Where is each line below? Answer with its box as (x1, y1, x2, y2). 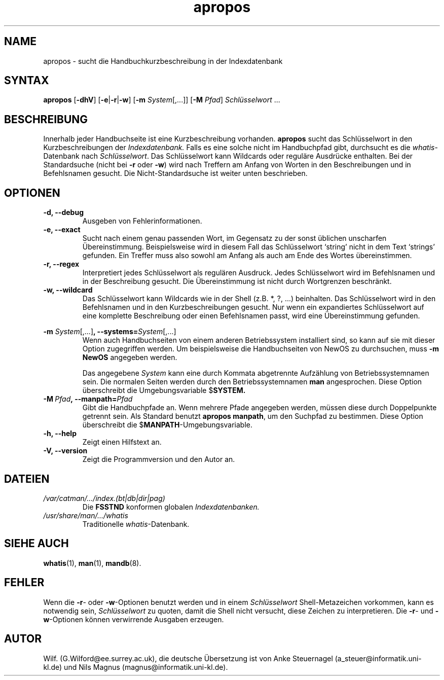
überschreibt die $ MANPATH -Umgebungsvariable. (82, 420, 253, 430)
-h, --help (43, 429, 77, 438)
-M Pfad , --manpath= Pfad (43, 395, 133, 404)
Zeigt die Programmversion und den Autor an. (82, 455, 235, 464)
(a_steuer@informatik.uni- (335, 654, 422, 663)
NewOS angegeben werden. (82, 353, 177, 362)
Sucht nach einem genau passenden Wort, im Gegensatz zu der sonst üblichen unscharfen (82, 234, 387, 243)
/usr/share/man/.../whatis (43, 511, 128, 520)
